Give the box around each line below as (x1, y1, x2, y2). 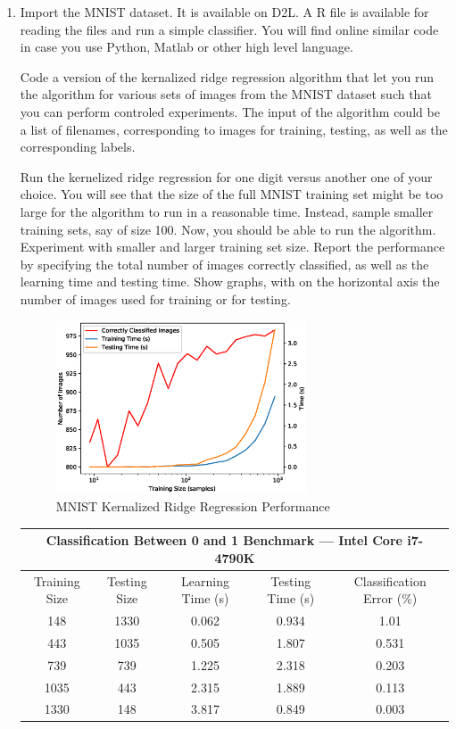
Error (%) (363, 589, 418, 608)
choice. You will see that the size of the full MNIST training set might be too (20, 185, 444, 203)
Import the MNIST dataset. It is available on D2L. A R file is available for (20, 3, 429, 21)
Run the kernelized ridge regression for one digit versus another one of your (20, 167, 433, 186)
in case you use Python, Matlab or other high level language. (20, 37, 353, 56)
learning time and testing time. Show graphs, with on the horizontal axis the (20, 272, 440, 291)
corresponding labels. (20, 137, 136, 156)
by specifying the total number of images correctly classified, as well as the (20, 254, 429, 273)
